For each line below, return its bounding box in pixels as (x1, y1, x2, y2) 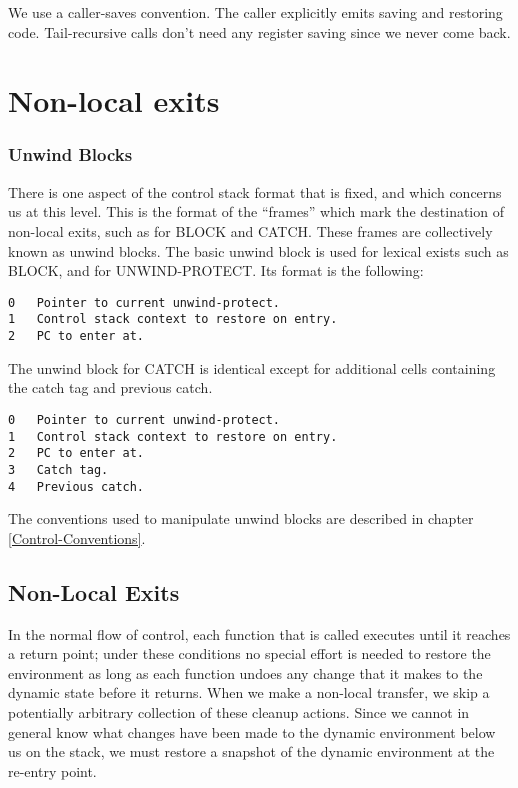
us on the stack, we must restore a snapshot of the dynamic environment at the (8, 741, 495, 762)
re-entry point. (8, 760, 97, 781)
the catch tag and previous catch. (8, 377, 213, 398)
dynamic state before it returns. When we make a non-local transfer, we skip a (8, 682, 490, 703)
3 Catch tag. (8, 462, 109, 477)
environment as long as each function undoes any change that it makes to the (8, 662, 483, 683)
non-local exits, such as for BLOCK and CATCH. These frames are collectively (8, 220, 493, 241)
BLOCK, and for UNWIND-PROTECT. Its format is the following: (8, 260, 424, 281)
